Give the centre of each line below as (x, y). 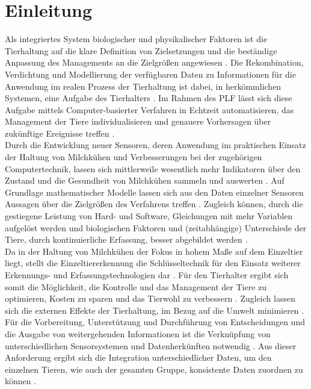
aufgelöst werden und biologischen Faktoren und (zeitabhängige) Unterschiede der (156, 227)
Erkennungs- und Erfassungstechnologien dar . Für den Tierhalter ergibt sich (147, 275)
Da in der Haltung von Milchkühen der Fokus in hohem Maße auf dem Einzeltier (154, 251)
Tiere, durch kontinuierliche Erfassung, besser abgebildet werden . (126, 239)
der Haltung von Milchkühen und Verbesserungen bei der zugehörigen (134, 157)
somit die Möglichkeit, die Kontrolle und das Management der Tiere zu (136, 286)
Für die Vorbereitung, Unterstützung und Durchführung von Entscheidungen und (155, 322)
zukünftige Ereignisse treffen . (60, 133)
